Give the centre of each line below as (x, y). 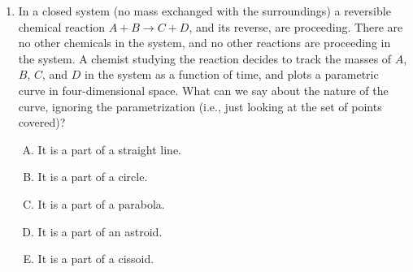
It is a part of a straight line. (109, 149)
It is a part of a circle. (93, 177)
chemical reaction (61, 26)
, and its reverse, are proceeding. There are (296, 26)
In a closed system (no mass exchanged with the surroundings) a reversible (204, 11)
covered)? (42, 122)
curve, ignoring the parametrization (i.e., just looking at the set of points (200, 106)
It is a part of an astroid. (100, 231)
